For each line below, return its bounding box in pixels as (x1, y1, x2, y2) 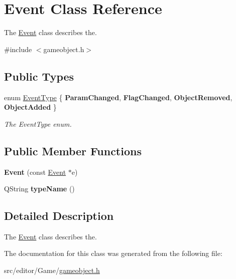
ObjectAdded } (4, 102, 57, 112)
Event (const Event (4, 166, 66, 177)
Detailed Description (4, 208, 114, 223)
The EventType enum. (4, 118, 72, 129)
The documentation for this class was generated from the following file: (4, 248, 222, 258)
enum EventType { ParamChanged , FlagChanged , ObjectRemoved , (4, 92, 232, 102)
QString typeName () (4, 183, 75, 194)
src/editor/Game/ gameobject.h (4, 265, 100, 275)
